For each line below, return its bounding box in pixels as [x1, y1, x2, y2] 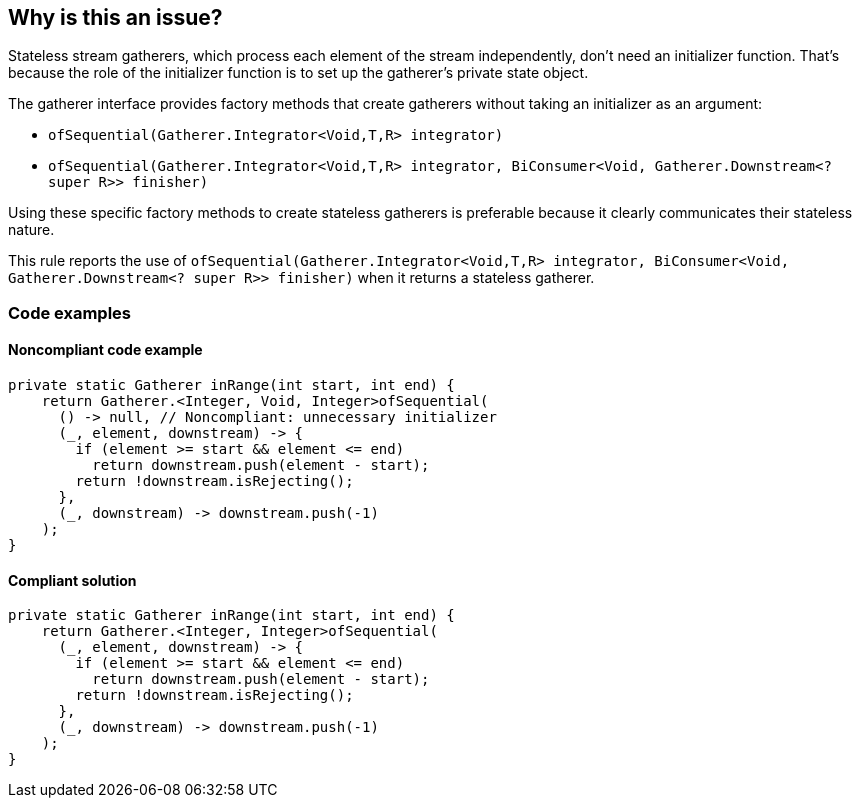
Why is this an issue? [8, 5, 223, 30]
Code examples [8, 302, 132, 323]
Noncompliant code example [8, 341, 203, 359]
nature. [8, 221, 55, 239]
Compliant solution [8, 571, 137, 589]
